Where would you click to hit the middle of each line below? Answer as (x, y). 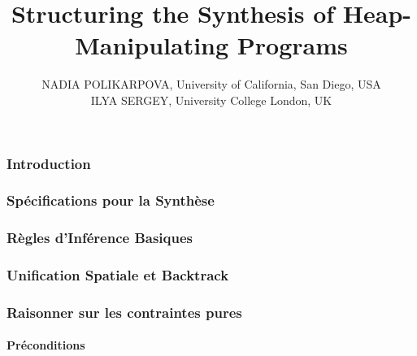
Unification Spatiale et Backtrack (118, 275)
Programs (292, 45)
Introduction (49, 163)
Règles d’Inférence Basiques (100, 238)
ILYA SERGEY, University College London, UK (211, 100)
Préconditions (46, 345)
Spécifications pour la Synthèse (111, 200)
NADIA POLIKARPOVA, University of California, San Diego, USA (211, 84)
